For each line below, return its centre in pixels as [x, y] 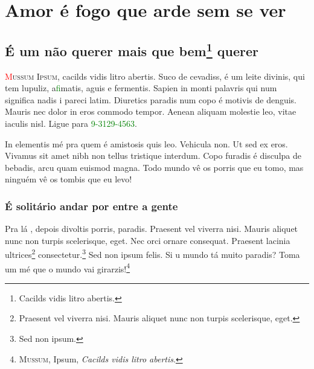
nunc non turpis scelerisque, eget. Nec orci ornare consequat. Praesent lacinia [148, 240]
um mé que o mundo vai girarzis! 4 [68, 268]
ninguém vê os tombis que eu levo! [69, 179]
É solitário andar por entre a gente [91, 206]
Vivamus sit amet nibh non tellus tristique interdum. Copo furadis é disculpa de [153, 156]
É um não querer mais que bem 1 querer [132, 49]
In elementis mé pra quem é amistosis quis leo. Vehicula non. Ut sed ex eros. [146, 143]
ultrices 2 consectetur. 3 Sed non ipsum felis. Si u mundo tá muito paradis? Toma [152, 253]
